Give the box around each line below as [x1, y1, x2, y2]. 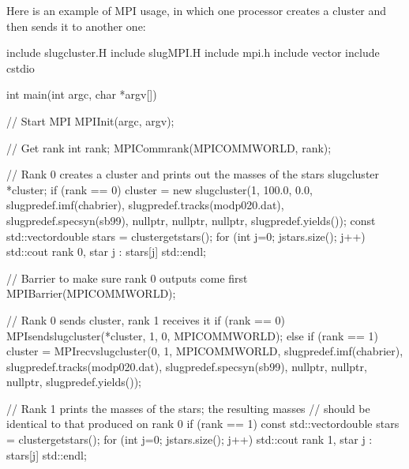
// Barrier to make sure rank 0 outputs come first [6, 269, 248, 286]
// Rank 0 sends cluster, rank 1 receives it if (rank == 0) [6, 311, 285, 328]
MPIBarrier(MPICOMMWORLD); [6, 285, 176, 302]
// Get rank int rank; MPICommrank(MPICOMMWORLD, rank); [6, 139, 332, 156]
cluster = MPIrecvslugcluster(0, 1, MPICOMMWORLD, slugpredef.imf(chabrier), [6, 343, 403, 359]
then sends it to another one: [6, 17, 146, 34]
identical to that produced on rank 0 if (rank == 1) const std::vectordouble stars [6, 415, 400, 432]
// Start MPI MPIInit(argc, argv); [6, 112, 174, 129]
